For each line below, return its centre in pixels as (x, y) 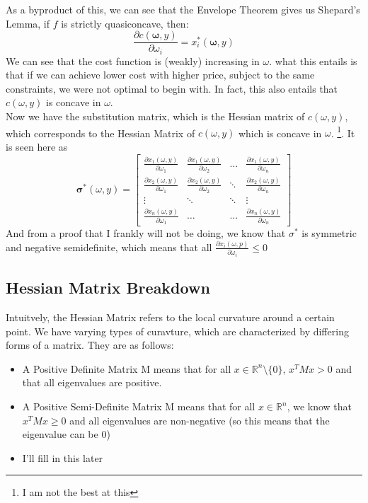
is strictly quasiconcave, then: (125, 23)
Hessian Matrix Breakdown (108, 288)
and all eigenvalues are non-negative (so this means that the (200, 420)
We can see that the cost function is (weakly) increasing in (133, 60)
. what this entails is (313, 60)
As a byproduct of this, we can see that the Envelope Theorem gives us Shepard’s (183, 9)
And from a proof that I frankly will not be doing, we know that (146, 232)
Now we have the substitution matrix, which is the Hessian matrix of (155, 116)
